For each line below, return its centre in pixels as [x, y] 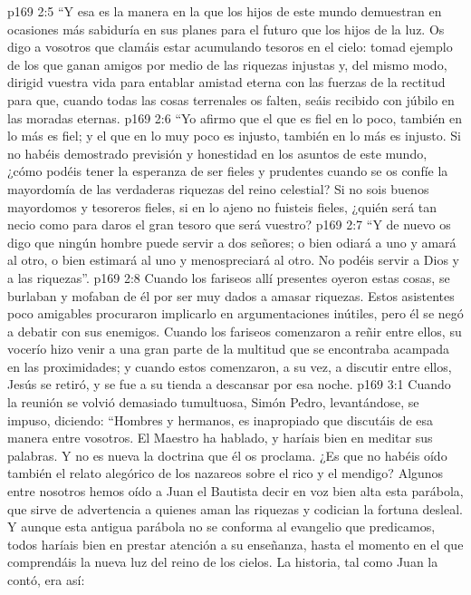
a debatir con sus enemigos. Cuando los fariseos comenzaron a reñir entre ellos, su [235, 331]
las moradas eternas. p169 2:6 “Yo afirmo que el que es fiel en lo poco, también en [235, 117]
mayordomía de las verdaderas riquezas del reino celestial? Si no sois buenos [218, 188]
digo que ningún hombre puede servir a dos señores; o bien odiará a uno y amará [232, 242]
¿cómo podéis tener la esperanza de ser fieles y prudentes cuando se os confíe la [228, 171]
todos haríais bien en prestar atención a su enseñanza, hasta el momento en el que [235, 544]
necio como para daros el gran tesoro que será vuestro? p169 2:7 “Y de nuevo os [229, 224]
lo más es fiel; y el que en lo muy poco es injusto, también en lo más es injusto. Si [234, 136]
